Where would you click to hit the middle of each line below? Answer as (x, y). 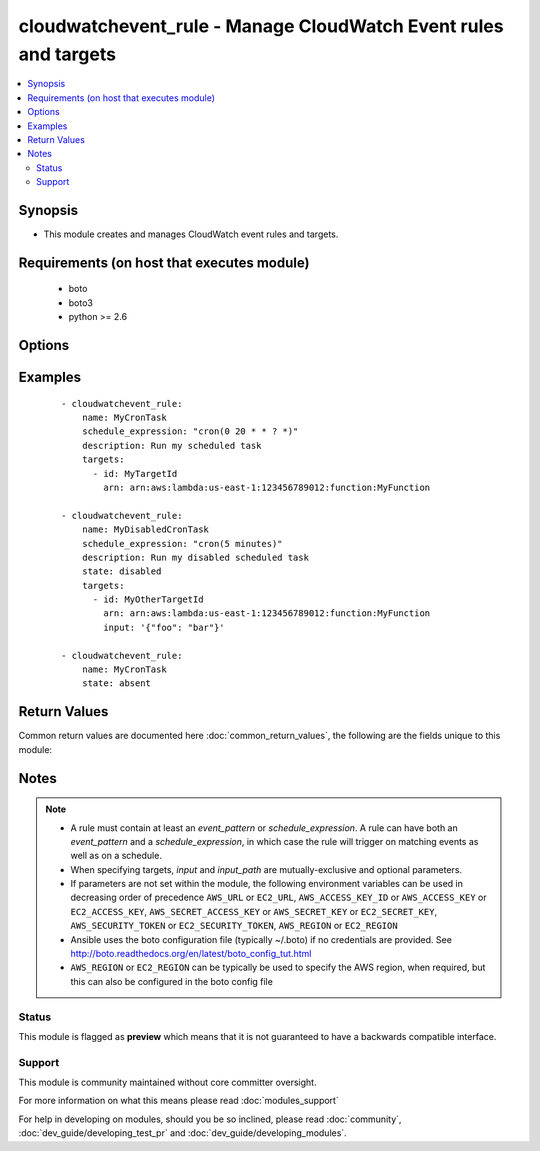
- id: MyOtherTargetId (148, 599)
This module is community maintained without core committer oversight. (167, 1082)
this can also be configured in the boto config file (172, 981)
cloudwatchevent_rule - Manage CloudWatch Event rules (261, 26)
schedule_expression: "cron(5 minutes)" (182, 543)
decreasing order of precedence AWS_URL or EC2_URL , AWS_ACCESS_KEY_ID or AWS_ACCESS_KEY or (278, 897)
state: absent (116, 683)
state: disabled (121, 571)
